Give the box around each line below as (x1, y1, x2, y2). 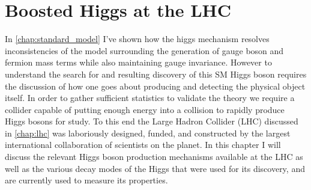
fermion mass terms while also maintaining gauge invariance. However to (5, 56, 272, 69)
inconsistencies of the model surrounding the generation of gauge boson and (5, 44, 284, 57)
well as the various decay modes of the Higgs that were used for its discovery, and (5, 162, 305, 174)
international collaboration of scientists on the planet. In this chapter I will (5, 138, 281, 151)
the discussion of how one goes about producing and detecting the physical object (5, 79, 306, 92)
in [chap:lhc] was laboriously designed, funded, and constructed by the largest (5, 126, 291, 139)
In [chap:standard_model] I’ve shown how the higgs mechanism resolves (5, 32, 270, 45)
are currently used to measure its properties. (5, 174, 168, 186)
